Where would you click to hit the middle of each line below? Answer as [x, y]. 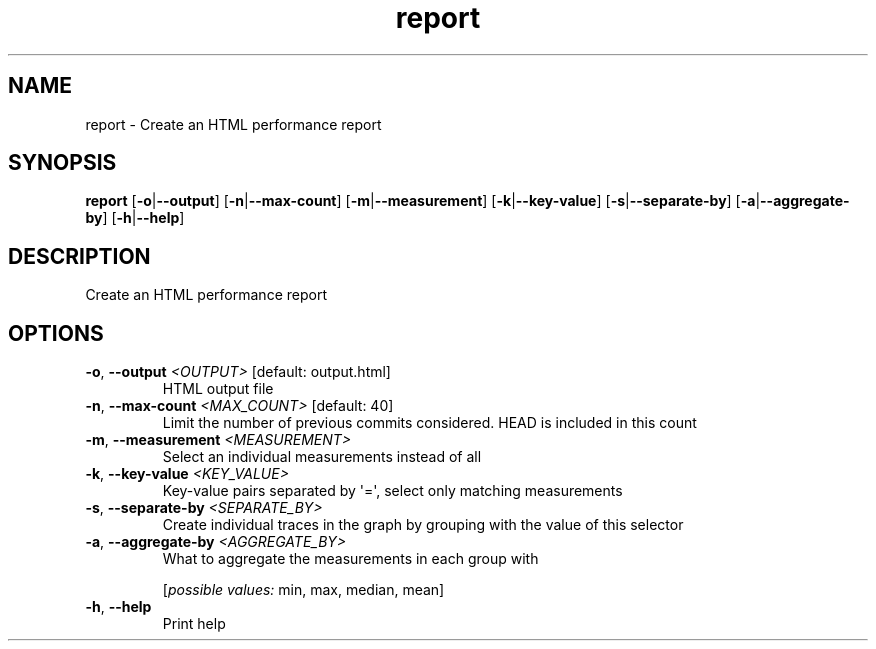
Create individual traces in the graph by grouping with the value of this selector [423, 525]
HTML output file [218, 389]
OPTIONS [56, 333]
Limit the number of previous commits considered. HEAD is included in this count [429, 423]
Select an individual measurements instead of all [322, 457]
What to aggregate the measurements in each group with [350, 559]
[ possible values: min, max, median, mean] [303, 590]
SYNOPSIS [62, 163]
